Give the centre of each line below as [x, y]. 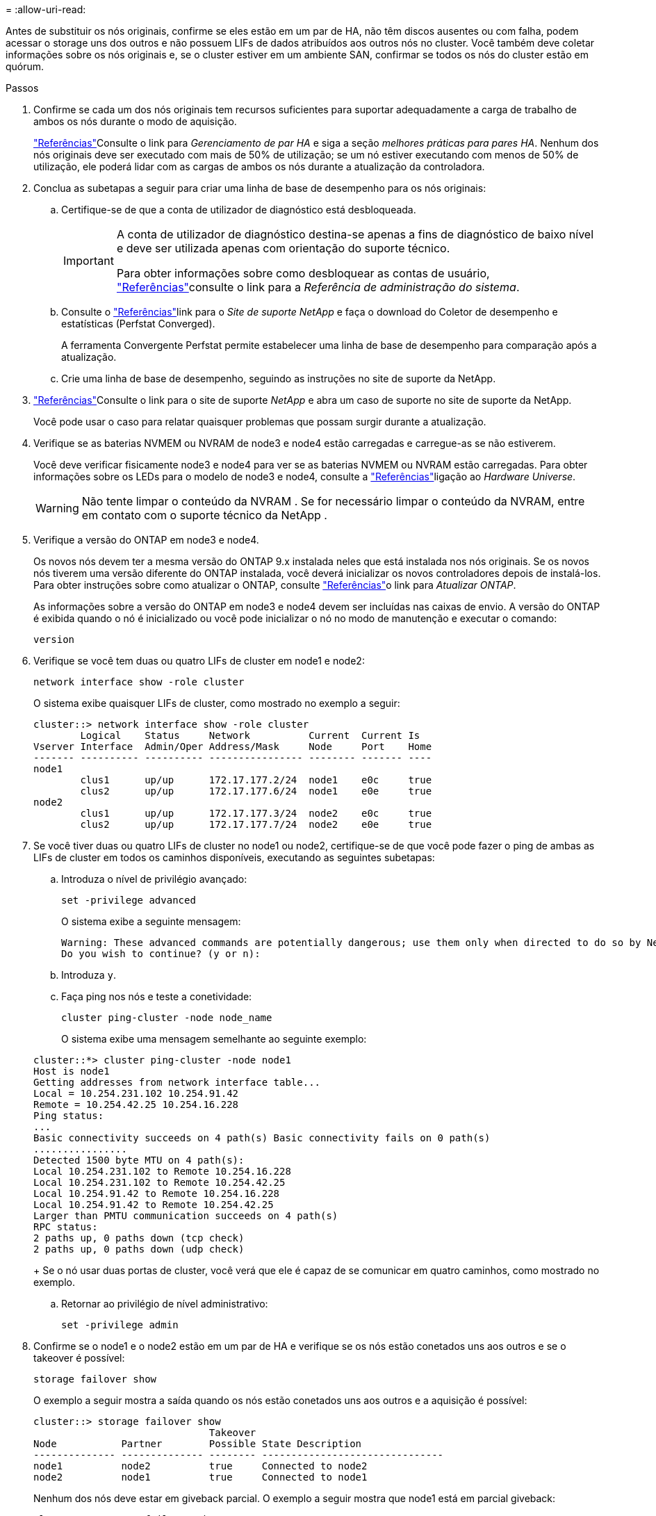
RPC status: [66, 1227]
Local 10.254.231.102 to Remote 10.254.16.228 [162, 1171]
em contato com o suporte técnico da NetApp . [204, 515]
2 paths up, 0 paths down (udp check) [139, 1249]
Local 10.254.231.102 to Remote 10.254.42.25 [159, 1182]
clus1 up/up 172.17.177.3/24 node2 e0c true [256, 813]
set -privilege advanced [129, 900]
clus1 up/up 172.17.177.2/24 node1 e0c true [256, 780]
